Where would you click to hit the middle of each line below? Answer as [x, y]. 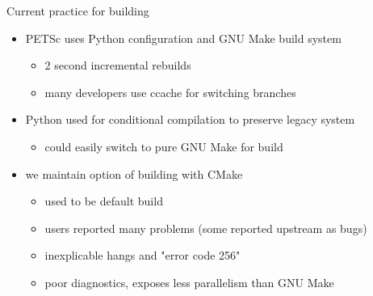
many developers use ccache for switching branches [170, 92]
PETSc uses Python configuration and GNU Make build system [183, 38]
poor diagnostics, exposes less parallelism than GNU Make [189, 282]
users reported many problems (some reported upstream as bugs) [206, 228]
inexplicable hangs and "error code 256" [142, 255]
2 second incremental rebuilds [118, 65]
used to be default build [104, 201]
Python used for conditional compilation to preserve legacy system [190, 119]
